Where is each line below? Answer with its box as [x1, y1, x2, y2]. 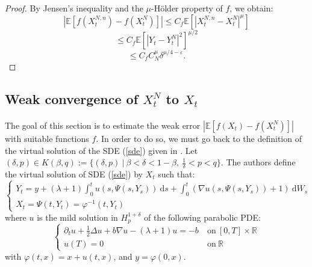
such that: [158, 168, 195, 180]
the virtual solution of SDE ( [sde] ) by [5, 168, 143, 180]
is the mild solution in [37, 210, 118, 223]
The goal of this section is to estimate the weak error [5, 118, 201, 131]
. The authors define [220, 156, 296, 168]
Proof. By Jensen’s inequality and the [5, 2, 143, 14]
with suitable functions [5, 132, 89, 144]
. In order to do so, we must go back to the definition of [96, 132, 302, 144]
